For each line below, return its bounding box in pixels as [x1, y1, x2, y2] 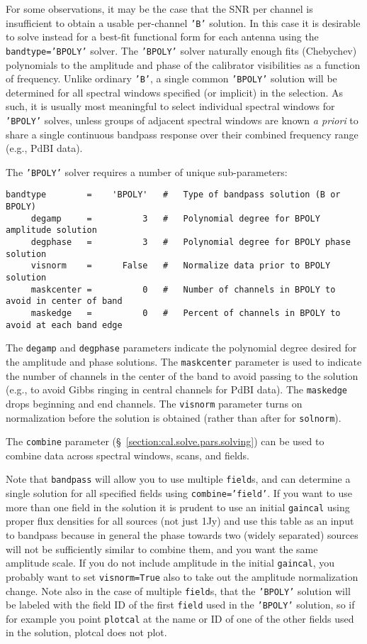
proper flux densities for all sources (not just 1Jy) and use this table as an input [6, 513, 354, 528]
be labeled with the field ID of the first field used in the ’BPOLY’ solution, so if [6, 597, 355, 612]
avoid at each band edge [6, 320, 123, 330]
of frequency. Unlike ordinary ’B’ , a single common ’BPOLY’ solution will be [6, 71, 337, 86]
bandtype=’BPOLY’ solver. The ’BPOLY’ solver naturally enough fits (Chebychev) [6, 43, 357, 58]
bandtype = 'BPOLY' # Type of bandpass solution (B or [6, 190, 341, 200]
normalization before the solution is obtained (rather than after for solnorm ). [6, 410, 341, 425]
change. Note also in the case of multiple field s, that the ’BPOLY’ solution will [6, 583, 351, 598]
